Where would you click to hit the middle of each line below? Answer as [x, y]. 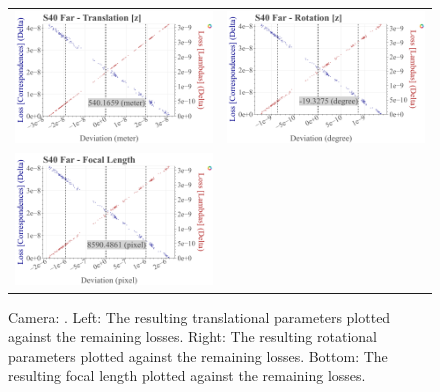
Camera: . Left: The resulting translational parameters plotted [199, 316]
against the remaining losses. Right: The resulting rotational [192, 336]
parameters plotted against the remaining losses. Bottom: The [198, 355]
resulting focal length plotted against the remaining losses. [187, 375]
